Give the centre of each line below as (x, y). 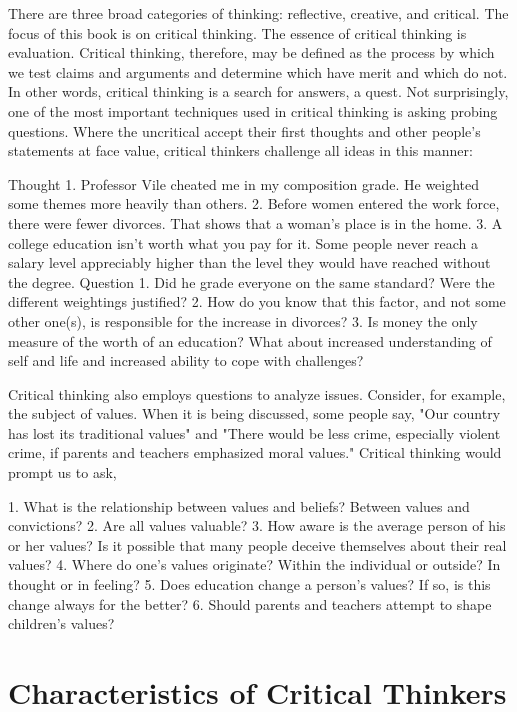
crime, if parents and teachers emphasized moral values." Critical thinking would (255, 452)
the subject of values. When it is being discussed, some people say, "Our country (254, 413)
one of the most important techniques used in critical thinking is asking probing (253, 110)
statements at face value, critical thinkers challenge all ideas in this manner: (240, 150)
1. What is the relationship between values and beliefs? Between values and (239, 505)
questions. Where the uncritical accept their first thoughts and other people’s (244, 130)
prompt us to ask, (62, 472)
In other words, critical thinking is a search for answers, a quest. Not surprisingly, (258, 91)
